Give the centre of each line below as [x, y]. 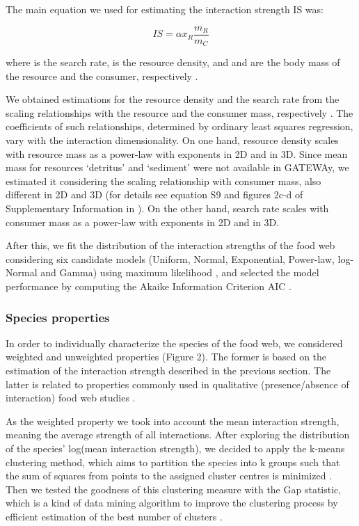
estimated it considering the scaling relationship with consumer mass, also [163, 181]
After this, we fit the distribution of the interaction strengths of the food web [170, 245]
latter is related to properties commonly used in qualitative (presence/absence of [177, 384]
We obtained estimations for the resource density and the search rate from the [173, 99]
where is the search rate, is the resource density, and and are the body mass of [173, 62]
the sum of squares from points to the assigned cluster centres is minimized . [169, 476]
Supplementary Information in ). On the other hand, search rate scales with [167, 208]
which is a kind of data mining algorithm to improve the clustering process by [172, 503]
